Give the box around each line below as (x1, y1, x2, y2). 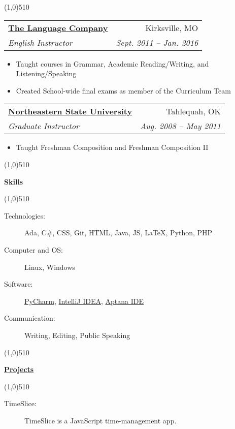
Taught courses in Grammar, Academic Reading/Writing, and (16, 58, 209, 69)
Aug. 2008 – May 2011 (140, 120, 221, 132)
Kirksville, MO (145, 21, 198, 34)
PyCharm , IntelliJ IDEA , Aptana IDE (24, 295, 144, 306)
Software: (4, 279, 33, 289)
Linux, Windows (24, 261, 75, 272)
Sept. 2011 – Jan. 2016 (116, 36, 198, 48)
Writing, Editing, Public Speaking (24, 329, 130, 340)
